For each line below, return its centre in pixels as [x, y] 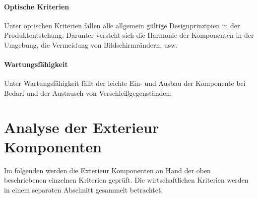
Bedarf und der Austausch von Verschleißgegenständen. [88, 93]
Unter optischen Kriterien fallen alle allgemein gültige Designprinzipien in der [122, 25]
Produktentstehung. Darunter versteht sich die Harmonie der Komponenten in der [129, 35]
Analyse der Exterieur [82, 127]
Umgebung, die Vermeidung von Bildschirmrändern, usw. [91, 44]
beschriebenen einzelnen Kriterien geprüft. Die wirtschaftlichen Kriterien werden [126, 180]
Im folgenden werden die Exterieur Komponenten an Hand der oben [107, 170]
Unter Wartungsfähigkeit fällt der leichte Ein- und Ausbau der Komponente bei [125, 83]
